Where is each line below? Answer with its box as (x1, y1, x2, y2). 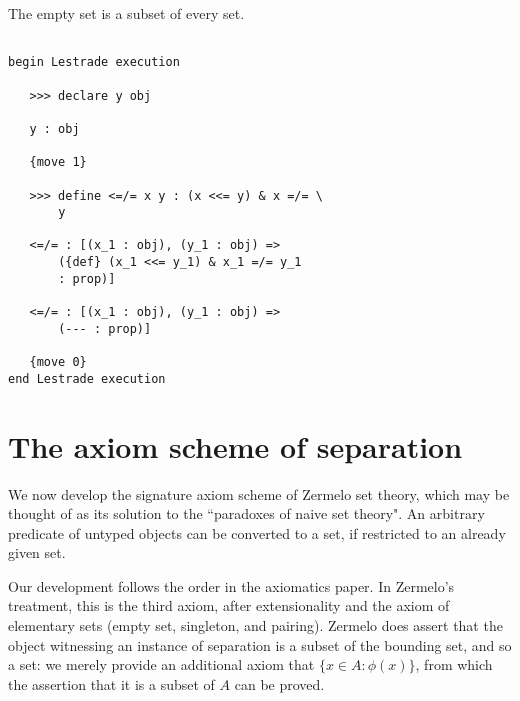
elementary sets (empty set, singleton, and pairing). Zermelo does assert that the (8, 615, 503, 636)
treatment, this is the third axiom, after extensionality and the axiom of (8, 595, 450, 616)
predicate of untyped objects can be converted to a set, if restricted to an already (8, 522, 506, 543)
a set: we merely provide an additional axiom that (8, 654, 315, 675)
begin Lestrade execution (8, 55, 180, 70)
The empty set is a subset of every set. (8, 3, 245, 23)
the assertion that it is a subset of (8, 673, 215, 694)
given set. (8, 542, 66, 563)
